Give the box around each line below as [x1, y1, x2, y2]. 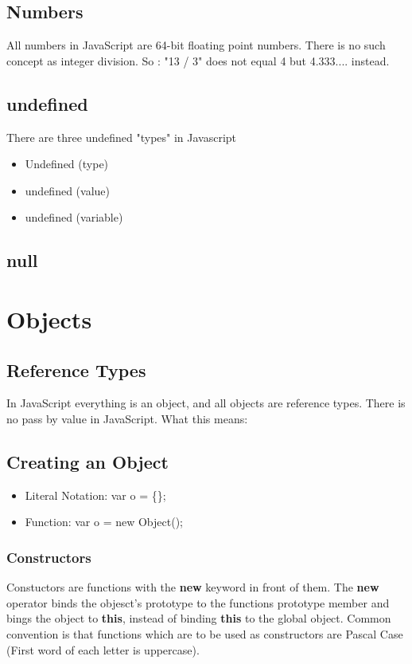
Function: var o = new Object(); [25, 513, 183, 530]
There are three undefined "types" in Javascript [6, 128, 237, 145]
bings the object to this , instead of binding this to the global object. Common [6, 610, 391, 627]
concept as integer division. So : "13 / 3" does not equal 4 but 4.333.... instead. [6, 52, 390, 69]
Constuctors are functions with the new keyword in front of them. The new [6, 579, 379, 595]
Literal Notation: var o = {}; [25, 486, 166, 503]
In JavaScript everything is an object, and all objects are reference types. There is [6, 395, 406, 411]
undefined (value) [25, 182, 110, 198]
